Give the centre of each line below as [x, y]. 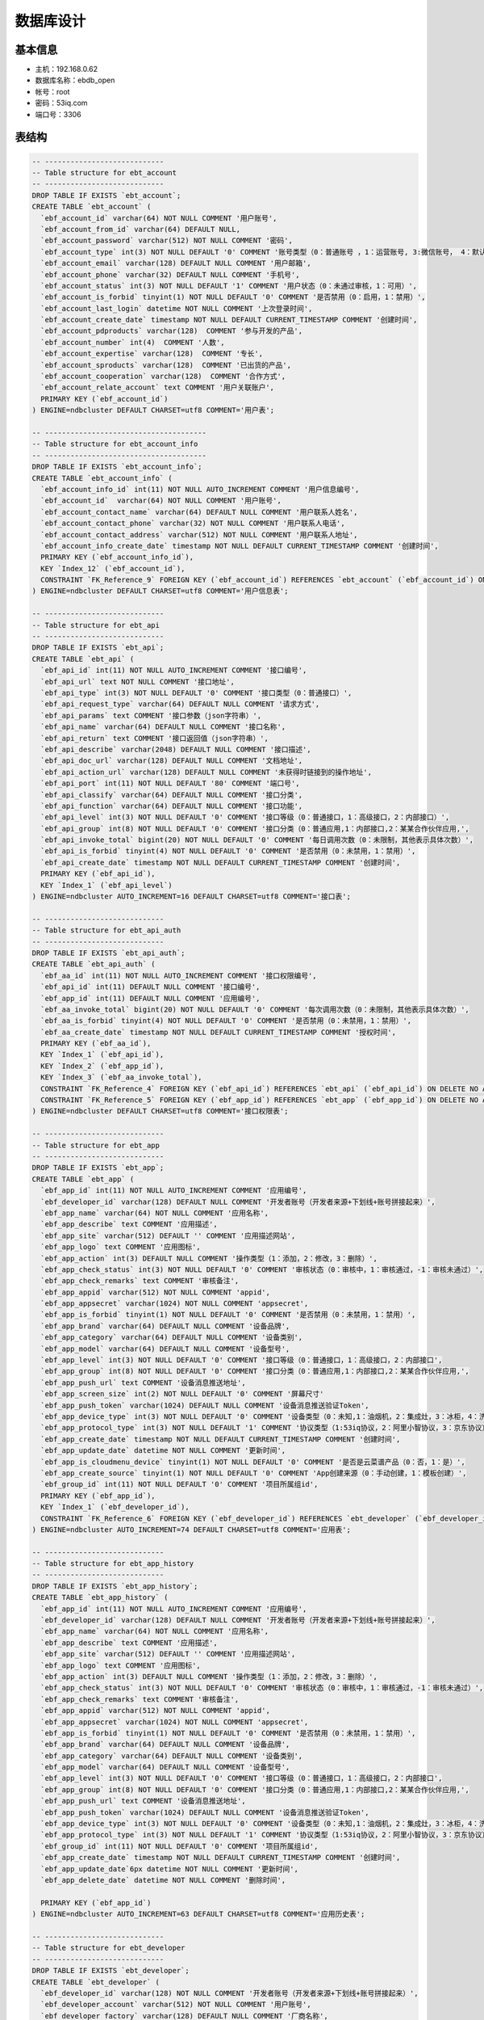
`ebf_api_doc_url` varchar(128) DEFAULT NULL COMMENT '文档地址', [172, 761]
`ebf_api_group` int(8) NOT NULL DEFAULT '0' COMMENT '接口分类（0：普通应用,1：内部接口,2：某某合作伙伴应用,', [255, 829]
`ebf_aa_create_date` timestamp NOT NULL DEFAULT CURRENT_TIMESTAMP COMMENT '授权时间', [219, 1032]
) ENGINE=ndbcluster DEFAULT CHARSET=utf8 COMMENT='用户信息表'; [160, 591]
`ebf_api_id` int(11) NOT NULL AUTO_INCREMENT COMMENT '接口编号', [174, 670]
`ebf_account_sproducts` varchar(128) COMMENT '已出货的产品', [166, 365]
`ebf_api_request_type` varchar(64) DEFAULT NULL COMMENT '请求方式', [180, 704]
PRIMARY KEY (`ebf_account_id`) [104, 399]
